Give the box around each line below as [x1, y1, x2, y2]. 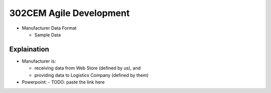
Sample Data [34, 31, 61, 37]
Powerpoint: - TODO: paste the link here [22, 79, 105, 85]
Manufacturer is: [22, 58, 56, 64]
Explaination [9, 45, 50, 53]
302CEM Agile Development [9, 7, 130, 18]
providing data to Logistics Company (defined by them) [34, 72, 149, 78]
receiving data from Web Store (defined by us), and [34, 65, 141, 71]
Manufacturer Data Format [22, 25, 77, 31]
